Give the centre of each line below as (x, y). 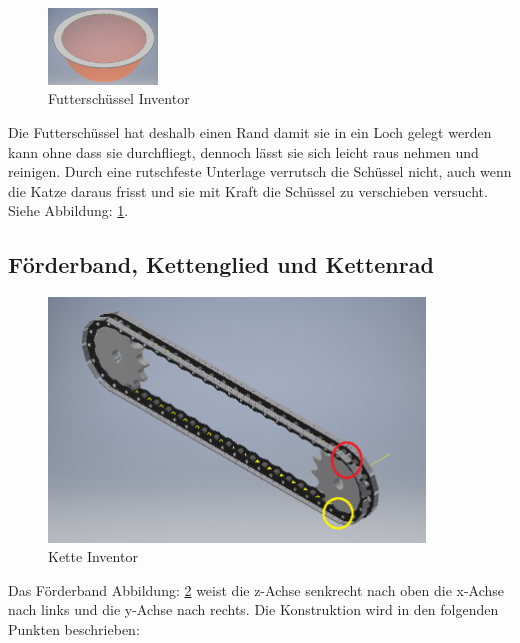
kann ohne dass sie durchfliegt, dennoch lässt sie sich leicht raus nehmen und (243, 151)
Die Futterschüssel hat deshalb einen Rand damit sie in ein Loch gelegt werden (250, 131)
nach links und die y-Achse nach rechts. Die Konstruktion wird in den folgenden (253, 609)
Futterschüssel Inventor (119, 98)
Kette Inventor (93, 556)
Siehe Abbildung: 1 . (68, 210)
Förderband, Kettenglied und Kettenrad (221, 264)
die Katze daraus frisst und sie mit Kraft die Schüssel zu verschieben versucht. (248, 190)
